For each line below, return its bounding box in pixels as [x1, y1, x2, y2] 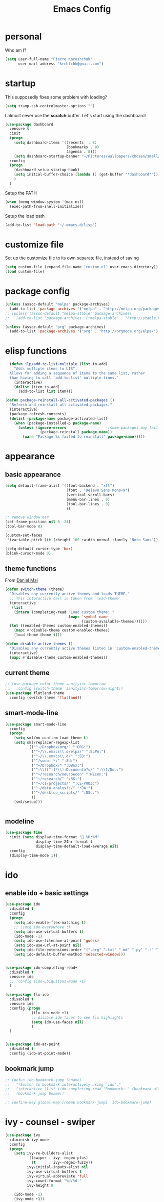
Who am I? [5, 47, 27, 53]
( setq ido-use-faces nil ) [31, 1020, 84, 1025]
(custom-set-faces [5, 533, 42, 538]
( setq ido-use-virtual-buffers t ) [14, 929, 84, 934]
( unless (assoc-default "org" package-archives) [5, 325, 106, 329]
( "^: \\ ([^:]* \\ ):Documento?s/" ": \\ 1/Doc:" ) [31, 767, 123, 773]
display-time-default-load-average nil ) [36, 844, 119, 849]
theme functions [5, 564, 57, 573]
